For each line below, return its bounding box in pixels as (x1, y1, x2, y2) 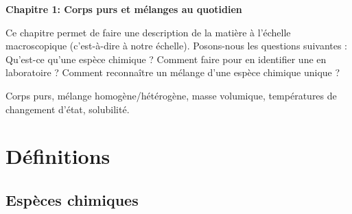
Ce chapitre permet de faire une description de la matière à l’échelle (5, 25, 291, 39)
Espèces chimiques (5, 189, 139, 210)
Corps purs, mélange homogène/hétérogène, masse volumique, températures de (5, 88, 337, 102)
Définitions (5, 142, 110, 170)
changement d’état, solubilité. (5, 102, 130, 116)
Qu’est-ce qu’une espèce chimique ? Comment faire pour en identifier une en (5, 51, 327, 66)
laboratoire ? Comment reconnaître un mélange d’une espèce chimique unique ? (5, 65, 340, 80)
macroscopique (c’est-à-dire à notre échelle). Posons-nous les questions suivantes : (5, 38, 348, 53)
